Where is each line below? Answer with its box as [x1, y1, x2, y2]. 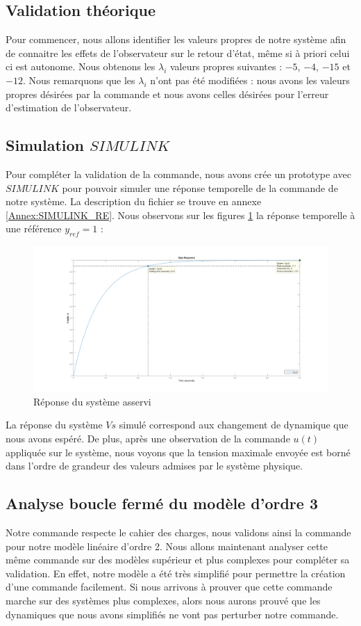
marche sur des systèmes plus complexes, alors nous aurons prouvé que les [6, 593, 321, 607]
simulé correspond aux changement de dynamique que [119, 417, 349, 432]
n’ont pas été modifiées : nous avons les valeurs [150, 72, 350, 87]
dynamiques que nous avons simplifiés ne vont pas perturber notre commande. [6, 607, 339, 621]
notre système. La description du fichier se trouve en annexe [6, 194, 262, 209]
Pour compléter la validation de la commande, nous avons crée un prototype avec [6, 166, 351, 181]
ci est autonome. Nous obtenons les [6, 59, 156, 74]
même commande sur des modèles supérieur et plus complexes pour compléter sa [6, 552, 350, 567]
